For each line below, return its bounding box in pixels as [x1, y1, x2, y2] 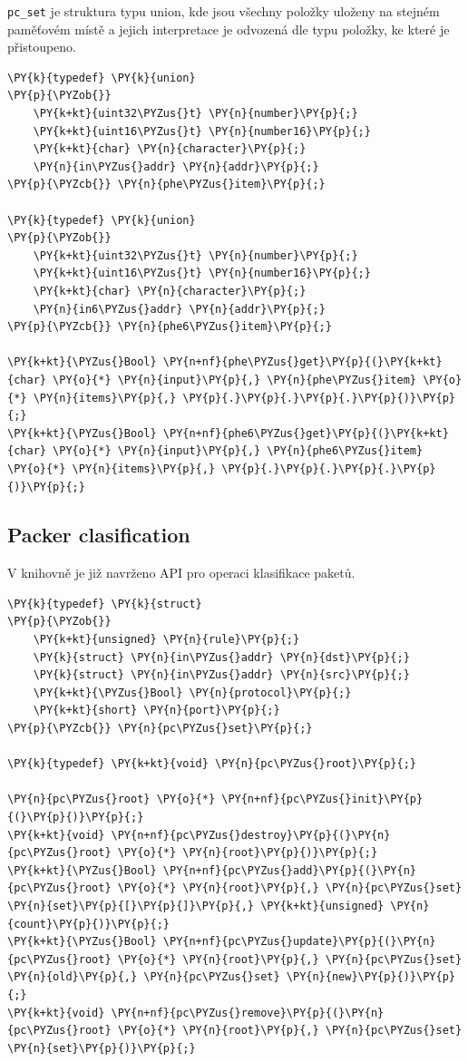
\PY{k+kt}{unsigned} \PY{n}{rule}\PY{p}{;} [33, 633, 300, 647]
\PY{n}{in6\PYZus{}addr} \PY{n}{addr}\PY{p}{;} [33, 302, 326, 316]
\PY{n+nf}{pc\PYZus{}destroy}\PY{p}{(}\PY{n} [111, 828, 391, 842]
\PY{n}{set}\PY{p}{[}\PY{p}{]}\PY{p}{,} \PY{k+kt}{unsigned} [7, 899, 385, 912]
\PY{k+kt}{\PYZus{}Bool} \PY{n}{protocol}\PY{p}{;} [33, 686, 352, 699]
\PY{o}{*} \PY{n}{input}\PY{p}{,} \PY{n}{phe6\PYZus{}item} [53, 444, 424, 458]
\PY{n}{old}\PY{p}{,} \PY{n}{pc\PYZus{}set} [7, 970, 280, 984]
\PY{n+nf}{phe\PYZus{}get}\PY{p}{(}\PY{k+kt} [162, 356, 443, 369]
